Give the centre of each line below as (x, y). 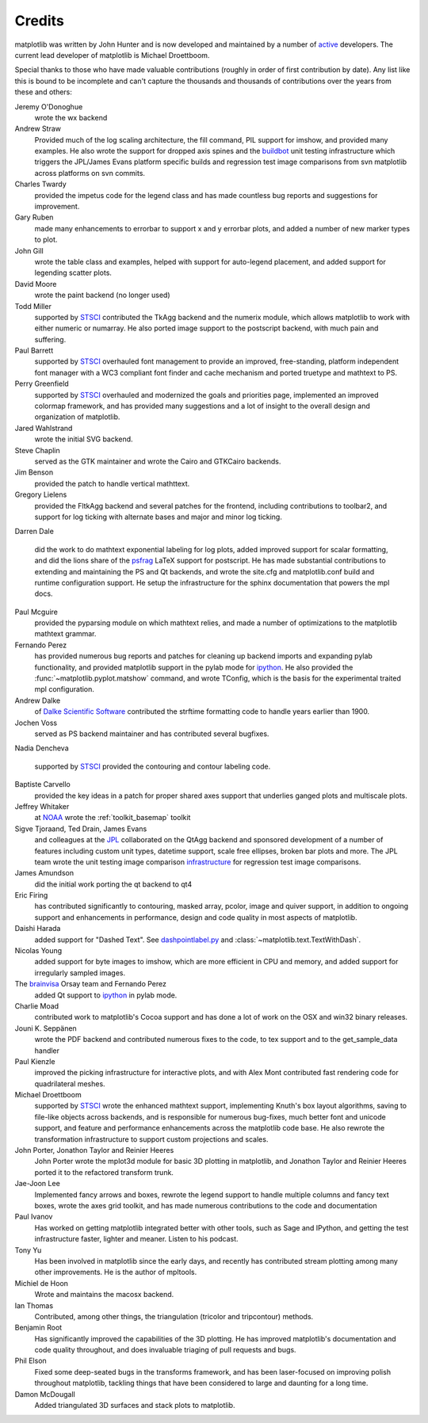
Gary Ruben (34, 217)
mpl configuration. (65, 689)
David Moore (36, 284)
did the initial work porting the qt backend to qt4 (113, 884)
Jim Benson (34, 472)
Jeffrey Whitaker (42, 806)
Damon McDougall (45, 1394)
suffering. (50, 339)
